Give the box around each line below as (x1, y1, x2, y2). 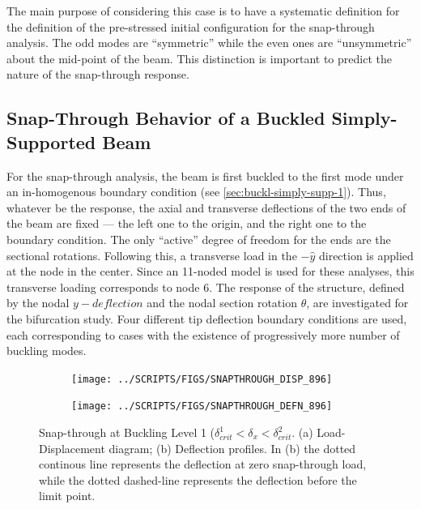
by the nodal (6, 294, 70, 311)
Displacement (39, 439, 105, 456)
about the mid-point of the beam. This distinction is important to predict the (6, 49, 392, 66)
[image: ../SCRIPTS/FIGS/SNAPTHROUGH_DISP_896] (71, 373, 333, 385)
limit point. (39, 487, 96, 504)
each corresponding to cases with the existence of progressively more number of (6, 326, 400, 343)
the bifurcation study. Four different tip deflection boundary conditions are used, (6, 310, 407, 327)
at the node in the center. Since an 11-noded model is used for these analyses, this (6, 263, 415, 280)
